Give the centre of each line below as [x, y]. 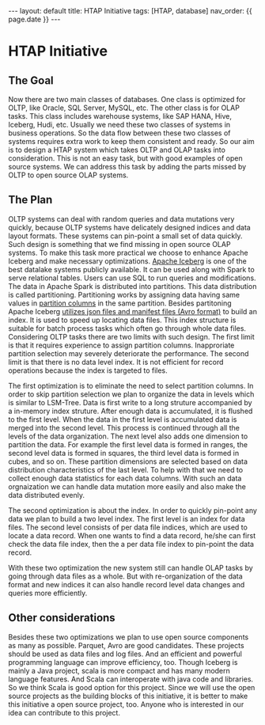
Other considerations [62, 618]
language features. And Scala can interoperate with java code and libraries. [131, 679]
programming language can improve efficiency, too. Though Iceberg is [123, 662]
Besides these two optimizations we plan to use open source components [129, 637]
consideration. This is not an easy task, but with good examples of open [125, 158]
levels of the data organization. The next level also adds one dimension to [128, 436]
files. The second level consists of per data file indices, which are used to [128, 527]
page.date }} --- [34, 19]
